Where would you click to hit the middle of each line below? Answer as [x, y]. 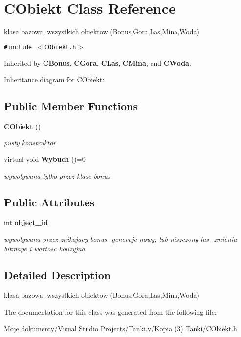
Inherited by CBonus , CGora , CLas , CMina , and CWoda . [98, 63]
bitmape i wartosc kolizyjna [44, 248]
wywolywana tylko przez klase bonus [57, 175]
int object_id [26, 222]
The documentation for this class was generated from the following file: [110, 311]
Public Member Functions [71, 105]
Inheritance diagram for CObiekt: [54, 79]
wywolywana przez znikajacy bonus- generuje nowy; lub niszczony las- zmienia [120, 238]
